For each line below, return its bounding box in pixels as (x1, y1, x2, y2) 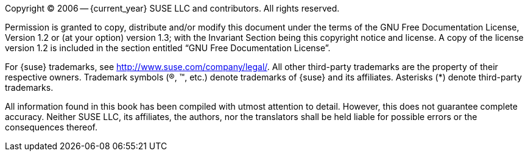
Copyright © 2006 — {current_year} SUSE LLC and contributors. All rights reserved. (5, 3, 340, 13)
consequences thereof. (5, 122, 98, 132)
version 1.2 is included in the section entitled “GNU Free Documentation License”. (5, 43, 331, 53)
